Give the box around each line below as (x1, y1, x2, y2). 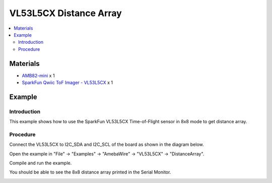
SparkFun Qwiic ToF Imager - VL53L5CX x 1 (22, 79, 113, 85)
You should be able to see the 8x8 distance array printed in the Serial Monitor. (9, 169, 171, 175)
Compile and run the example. (9, 160, 72, 166)
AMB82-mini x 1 (22, 72, 55, 78)
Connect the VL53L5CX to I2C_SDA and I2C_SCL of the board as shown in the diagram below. (9, 141, 204, 148)
